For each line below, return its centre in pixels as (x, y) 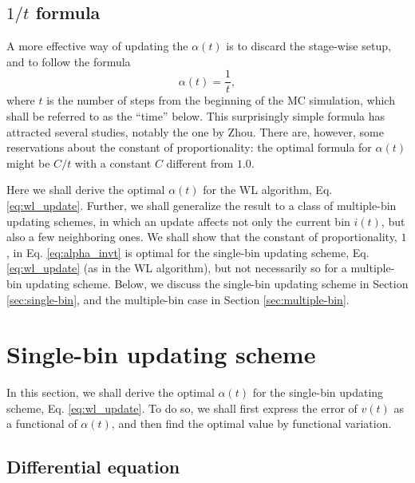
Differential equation (93, 467)
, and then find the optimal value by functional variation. (251, 424)
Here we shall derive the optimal (86, 190)
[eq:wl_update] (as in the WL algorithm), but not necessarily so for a (177, 268)
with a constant (113, 162)
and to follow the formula (69, 61)
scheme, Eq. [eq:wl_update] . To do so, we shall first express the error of (182, 408)
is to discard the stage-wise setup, (308, 46)
